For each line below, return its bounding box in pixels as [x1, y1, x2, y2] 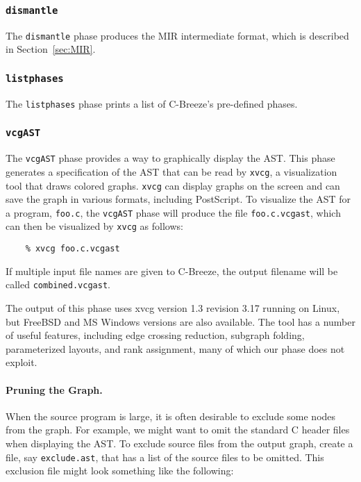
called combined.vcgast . [6, 277, 110, 292]
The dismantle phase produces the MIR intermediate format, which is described [6, 28, 349, 42]
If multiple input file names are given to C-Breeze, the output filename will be [6, 263, 338, 278]
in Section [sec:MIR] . [6, 42, 96, 56]
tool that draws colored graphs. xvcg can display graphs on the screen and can [6, 178, 340, 192]
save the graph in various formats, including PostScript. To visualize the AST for [6, 192, 351, 206]
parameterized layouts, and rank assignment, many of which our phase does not [6, 341, 345, 356]
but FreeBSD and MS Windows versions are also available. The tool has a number [6, 314, 355, 329]
